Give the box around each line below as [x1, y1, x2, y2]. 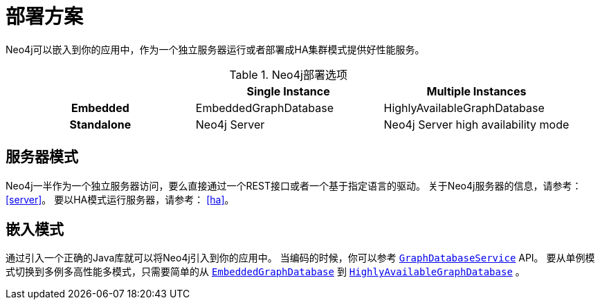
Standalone [69, 117, 131, 131]
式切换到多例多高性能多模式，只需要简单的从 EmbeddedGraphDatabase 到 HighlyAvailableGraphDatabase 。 [6, 266, 525, 278]
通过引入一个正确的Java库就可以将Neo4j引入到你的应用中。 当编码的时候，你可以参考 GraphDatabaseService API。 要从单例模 [6, 252, 595, 264]
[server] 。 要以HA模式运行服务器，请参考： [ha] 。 [6, 193, 235, 205]
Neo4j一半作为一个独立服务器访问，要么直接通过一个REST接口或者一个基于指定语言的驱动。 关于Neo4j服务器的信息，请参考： [6, 179, 582, 192]
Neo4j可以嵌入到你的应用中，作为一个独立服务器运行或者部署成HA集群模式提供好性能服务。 [6, 43, 425, 55]
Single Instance [246, 84, 330, 98]
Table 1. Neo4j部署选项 [229, 67, 347, 82]
